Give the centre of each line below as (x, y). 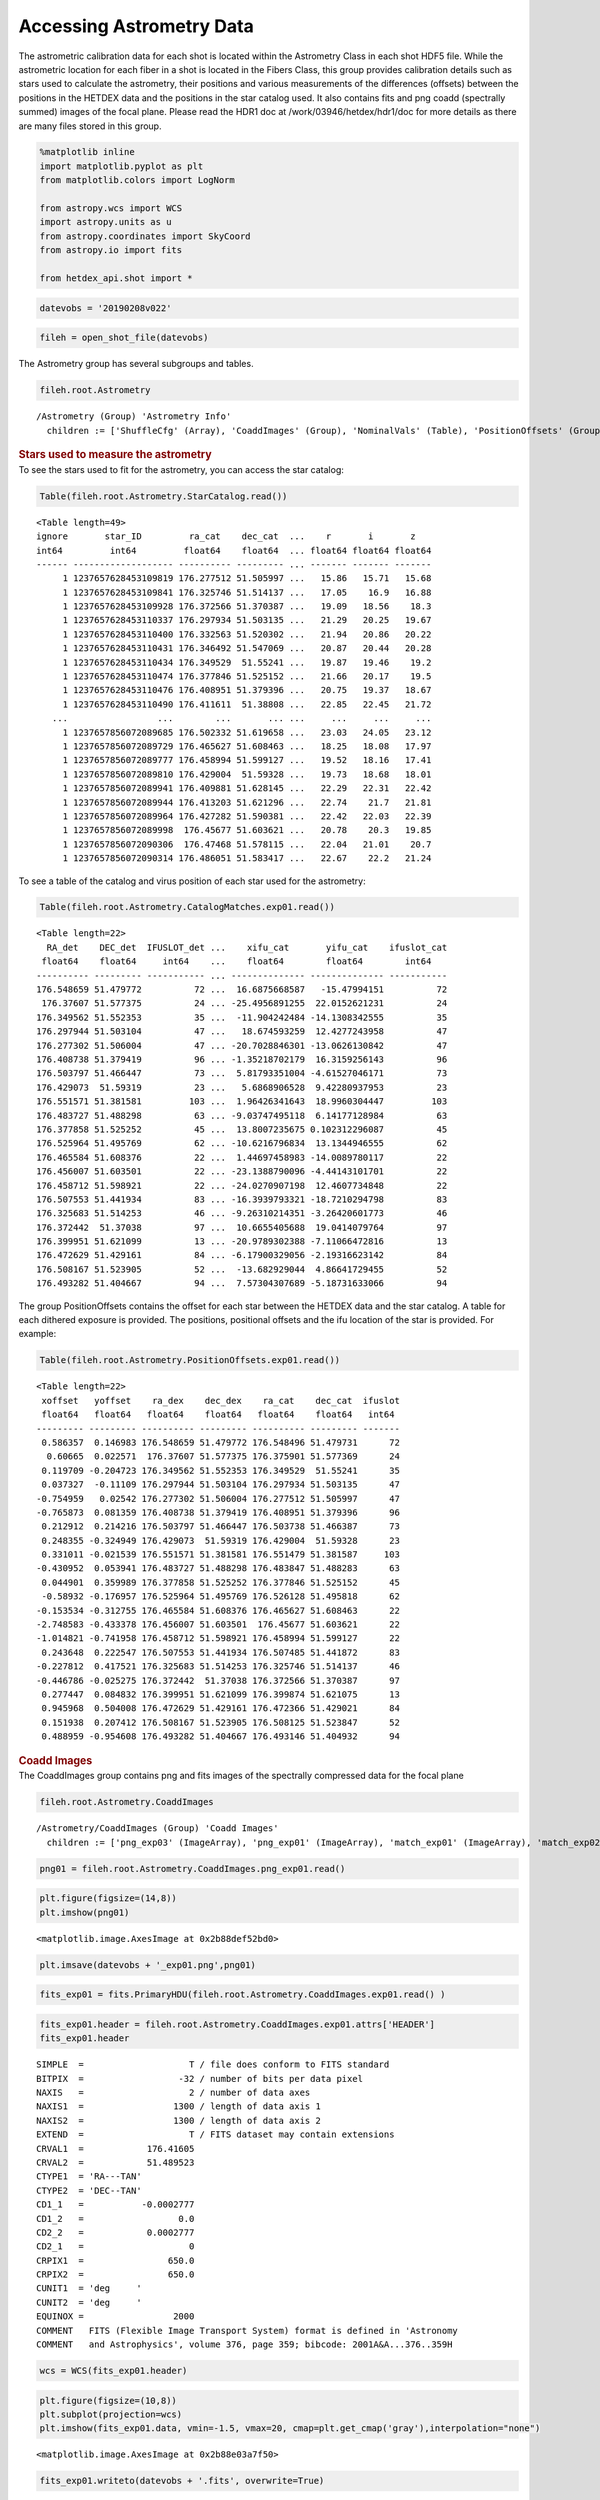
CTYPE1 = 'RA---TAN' (89, 2176)
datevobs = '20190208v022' (105, 308)
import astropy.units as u (105, 222)
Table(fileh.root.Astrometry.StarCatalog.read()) (163, 496)
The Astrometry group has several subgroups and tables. (136, 364)
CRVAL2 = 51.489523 (115, 2162)
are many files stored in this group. (90, 126)
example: (37, 1334)
